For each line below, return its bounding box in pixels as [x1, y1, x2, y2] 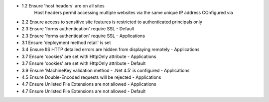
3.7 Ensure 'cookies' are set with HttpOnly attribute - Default [21, 60, 146, 66]
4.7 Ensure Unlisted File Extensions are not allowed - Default [21, 88, 146, 94]
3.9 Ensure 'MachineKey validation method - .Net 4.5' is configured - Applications [21, 67, 190, 73]
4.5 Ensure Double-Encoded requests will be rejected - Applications [21, 74, 161, 80]
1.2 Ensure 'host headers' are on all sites [21, 3, 105, 8]
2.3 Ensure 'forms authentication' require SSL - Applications [21, 33, 145, 39]
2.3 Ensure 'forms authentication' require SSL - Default [21, 26, 134, 32]
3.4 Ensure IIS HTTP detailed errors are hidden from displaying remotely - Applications [21, 47, 200, 52]
